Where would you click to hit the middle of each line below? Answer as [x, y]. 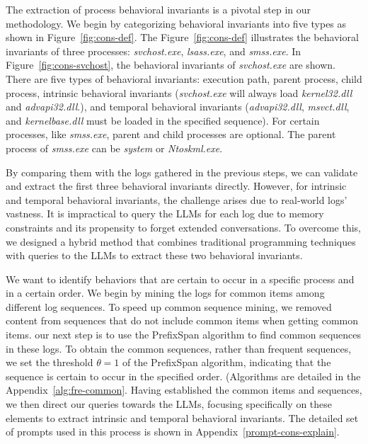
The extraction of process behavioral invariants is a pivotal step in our [159, 9]
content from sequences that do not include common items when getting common [182, 320]
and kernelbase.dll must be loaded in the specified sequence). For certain [163, 120]
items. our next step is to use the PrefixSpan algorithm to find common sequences [184, 335]
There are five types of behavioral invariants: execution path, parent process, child [184, 78]
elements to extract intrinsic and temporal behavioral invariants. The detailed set [182, 417]
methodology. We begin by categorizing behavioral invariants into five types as [176, 23]
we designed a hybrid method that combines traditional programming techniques [181, 241]
